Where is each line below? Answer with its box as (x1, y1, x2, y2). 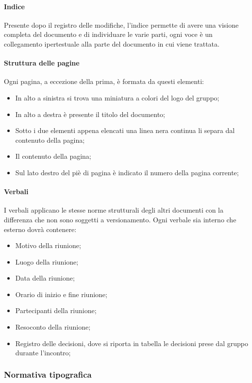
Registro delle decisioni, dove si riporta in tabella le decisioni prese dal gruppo (15, 338, 248, 348)
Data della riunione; (15, 273, 75, 283)
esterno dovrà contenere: (4, 224, 77, 234)
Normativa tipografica (4, 368, 92, 380)
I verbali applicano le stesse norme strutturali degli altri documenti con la (4, 205, 224, 215)
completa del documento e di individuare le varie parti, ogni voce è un (4, 29, 213, 39)
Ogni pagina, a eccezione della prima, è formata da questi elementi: (4, 76, 204, 86)
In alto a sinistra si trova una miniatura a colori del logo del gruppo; (15, 92, 219, 102)
